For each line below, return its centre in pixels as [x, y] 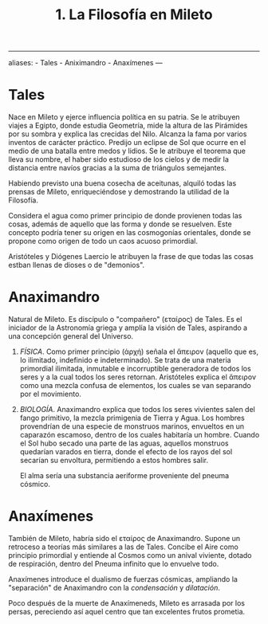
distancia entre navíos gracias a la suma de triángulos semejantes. [118, 168]
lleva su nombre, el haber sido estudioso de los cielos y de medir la [119, 159]
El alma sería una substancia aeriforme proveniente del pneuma [124, 476]
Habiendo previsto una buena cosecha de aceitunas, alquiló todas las [122, 183]
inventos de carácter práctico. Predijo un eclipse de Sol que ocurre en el [127, 143]
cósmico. [35, 485]
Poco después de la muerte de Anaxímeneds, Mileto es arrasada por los [127, 603]
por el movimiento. [51, 394]
